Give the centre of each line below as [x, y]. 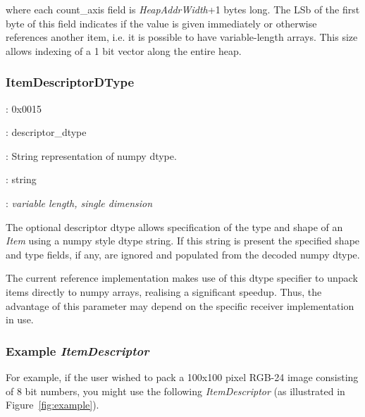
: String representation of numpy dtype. [91, 155]
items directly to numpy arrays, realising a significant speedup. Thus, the [164, 291]
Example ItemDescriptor [78, 350]
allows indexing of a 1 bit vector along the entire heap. [124, 50]
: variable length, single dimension [79, 203]
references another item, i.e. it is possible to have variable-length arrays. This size [182, 37]
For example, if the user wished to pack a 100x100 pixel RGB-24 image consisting [182, 376]
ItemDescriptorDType [70, 82]
